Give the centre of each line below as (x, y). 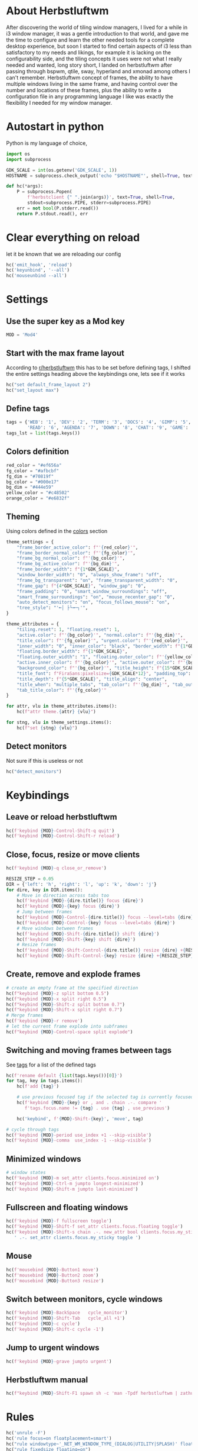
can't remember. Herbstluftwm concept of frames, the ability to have (89, 78)
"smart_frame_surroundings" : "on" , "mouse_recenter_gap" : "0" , (96, 597)
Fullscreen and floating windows (67, 1207)
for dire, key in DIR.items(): (44, 890)
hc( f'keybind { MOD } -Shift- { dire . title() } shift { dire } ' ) (88, 934)
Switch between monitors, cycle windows (85, 1299)
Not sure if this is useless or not (45, 760)
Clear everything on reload (73, 237)
